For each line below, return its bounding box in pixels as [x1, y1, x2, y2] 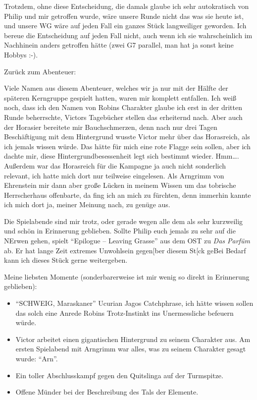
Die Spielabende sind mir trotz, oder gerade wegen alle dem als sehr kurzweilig [4, 216, 243, 226]
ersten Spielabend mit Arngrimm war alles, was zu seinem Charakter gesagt [15, 343, 246, 354]
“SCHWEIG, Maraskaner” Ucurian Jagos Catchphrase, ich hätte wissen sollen [15, 298, 254, 308]
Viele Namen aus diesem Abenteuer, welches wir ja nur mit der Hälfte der [4, 83, 228, 93]
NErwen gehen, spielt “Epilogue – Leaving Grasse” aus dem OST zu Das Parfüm [4, 235, 250, 246]
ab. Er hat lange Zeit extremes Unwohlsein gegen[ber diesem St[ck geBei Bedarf [4, 245, 246, 255]
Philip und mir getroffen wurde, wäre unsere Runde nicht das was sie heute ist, [4, 10, 244, 21]
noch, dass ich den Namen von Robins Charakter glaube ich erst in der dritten [4, 102, 242, 113]
